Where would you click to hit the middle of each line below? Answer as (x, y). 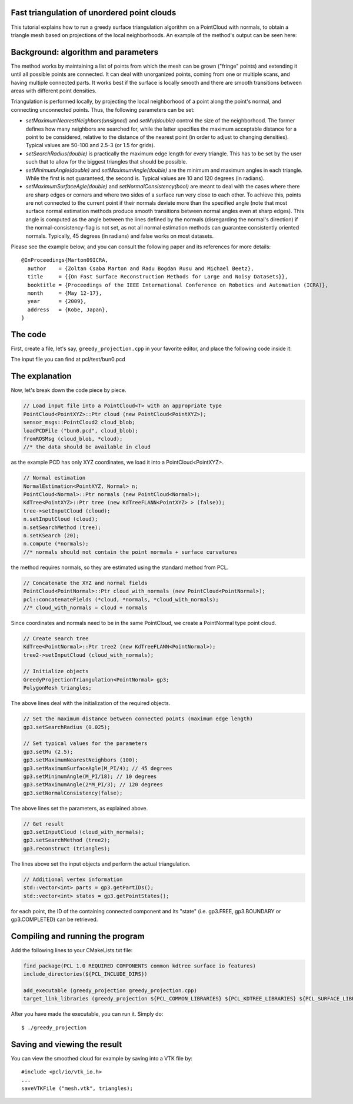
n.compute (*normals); (56, 544)
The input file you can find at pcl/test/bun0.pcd (68, 360)
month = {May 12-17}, (65, 293)
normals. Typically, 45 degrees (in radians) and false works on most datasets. (120, 236)
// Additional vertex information (73, 879)
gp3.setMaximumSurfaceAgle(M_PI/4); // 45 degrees (98, 768)
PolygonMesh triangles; (58, 688)
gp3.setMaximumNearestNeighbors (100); (81, 760)
